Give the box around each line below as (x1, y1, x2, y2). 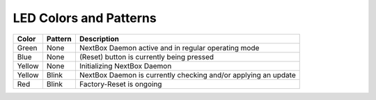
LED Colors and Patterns (13, 10, 157, 26)
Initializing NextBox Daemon (79, 61, 172, 70)
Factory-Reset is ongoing (79, 79, 162, 89)
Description (79, 34, 120, 43)
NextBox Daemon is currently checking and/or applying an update (79, 70, 296, 79)
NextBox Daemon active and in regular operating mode (79, 43, 260, 52)
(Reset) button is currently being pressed (79, 52, 214, 61)
